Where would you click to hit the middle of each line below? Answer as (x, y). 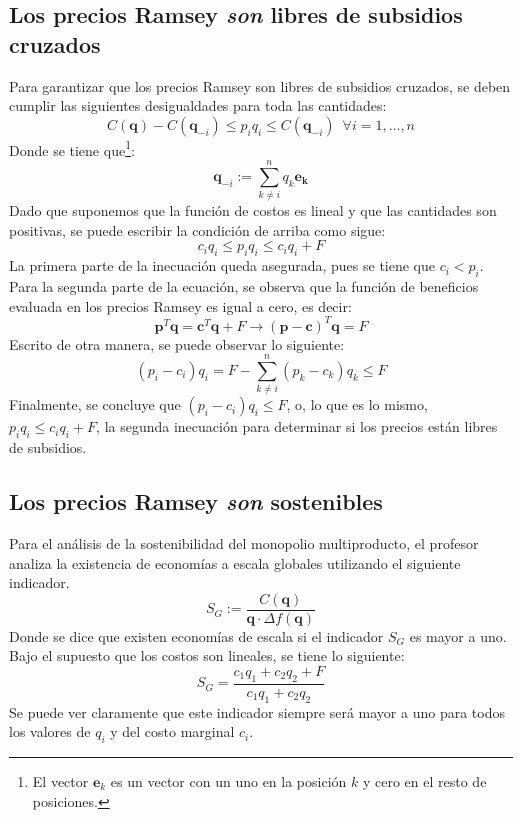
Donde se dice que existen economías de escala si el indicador (196, 635)
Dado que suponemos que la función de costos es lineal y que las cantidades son (253, 210)
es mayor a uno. (458, 635)
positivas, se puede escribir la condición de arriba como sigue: (197, 229)
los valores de (50, 731)
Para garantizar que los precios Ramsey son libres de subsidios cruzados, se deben (260, 85)
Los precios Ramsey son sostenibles (196, 501)
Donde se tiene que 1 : (72, 148)
